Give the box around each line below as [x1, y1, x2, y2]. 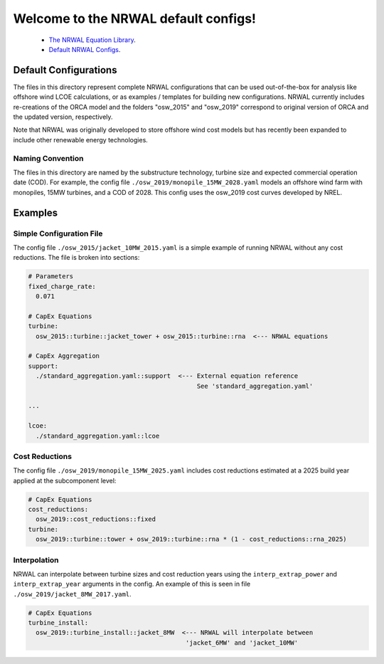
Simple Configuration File [13, 228, 103, 238]
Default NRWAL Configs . [48, 45, 121, 53]
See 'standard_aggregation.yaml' [196, 381, 314, 390]
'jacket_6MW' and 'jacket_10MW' [185, 638, 299, 647]
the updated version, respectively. [13, 112, 113, 121]
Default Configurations [13, 64, 117, 76]
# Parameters [28, 273, 74, 280]
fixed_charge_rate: [28, 282, 96, 290]
